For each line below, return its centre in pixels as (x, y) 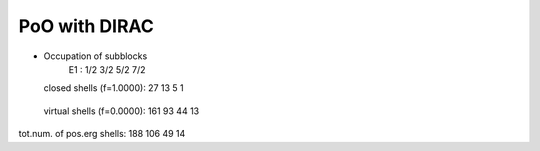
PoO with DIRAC (86, 26)
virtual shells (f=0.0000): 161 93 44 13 (121, 111)
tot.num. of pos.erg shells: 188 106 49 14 (102, 134)
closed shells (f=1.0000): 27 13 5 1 (113, 88)
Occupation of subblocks (95, 56)
